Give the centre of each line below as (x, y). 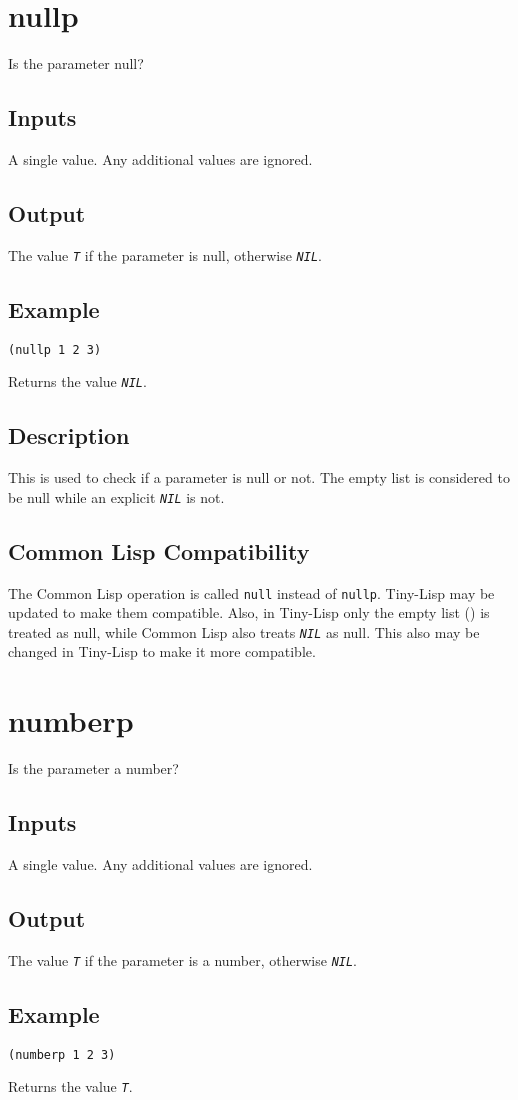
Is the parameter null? (76, 63)
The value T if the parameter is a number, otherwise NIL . (183, 959)
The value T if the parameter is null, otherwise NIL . (165, 254)
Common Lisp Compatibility (159, 550)
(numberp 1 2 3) (62, 1054)
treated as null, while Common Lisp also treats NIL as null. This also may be (244, 631)
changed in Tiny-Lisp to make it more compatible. (162, 651)
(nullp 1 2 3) (55, 349)
